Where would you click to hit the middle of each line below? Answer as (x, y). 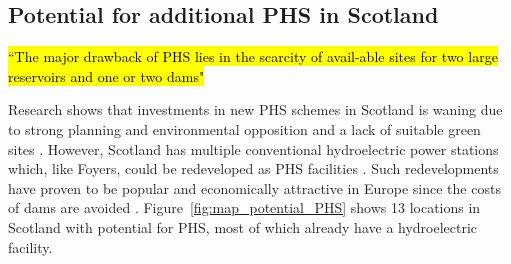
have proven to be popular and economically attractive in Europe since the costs (254, 187)
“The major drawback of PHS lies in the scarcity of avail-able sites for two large (253, 56)
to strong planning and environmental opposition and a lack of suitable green (244, 128)
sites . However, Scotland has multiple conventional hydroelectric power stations (253, 148)
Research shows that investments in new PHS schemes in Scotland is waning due (255, 109)
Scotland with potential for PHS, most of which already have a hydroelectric (243, 226)
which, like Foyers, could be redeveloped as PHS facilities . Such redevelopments (253, 168)
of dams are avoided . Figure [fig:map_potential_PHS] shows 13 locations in (244, 207)
